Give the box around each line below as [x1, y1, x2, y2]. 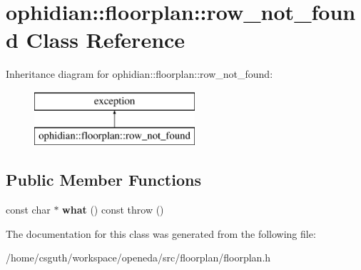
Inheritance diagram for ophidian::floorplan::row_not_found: [6, 66, 273, 81]
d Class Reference [6, 25, 185, 54]
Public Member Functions [6, 169, 201, 191]
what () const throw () [62, 202, 164, 217]
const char [6, 202, 51, 217]
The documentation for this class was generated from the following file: [6, 226, 316, 241]
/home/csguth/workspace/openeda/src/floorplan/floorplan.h [6, 250, 271, 265]
